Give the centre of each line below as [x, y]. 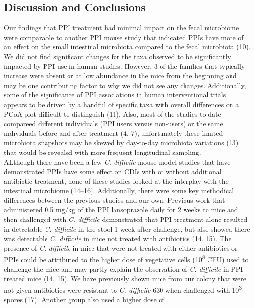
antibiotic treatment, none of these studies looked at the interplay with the [116, 181]
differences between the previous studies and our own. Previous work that [115, 200]
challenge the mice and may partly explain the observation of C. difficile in [116, 269]
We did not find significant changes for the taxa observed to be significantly [117, 56]
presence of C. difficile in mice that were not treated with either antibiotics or [121, 248]
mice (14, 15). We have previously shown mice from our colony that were [137, 278]
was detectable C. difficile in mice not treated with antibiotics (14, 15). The [118, 238]
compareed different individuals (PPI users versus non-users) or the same [114, 123]
